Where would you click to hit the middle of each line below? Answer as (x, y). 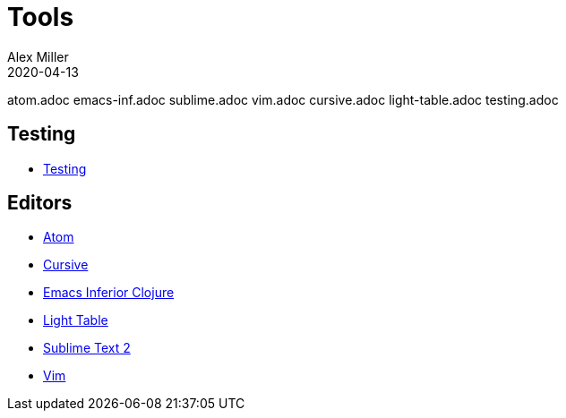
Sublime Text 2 (87, 348)
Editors (40, 203)
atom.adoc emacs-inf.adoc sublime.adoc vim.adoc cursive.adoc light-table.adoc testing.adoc (283, 99)
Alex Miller (38, 56)
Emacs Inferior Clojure (109, 293)
